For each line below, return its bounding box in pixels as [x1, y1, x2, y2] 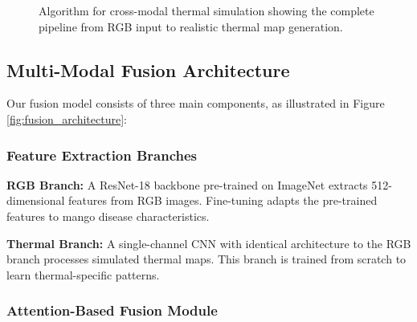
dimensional [6, 192, 65, 209]
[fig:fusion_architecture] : [6, 110, 127, 127]
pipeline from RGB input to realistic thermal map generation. [39, 18, 343, 35]
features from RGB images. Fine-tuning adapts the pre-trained [68, 192, 378, 209]
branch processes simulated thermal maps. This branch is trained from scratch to [6, 251, 407, 267]
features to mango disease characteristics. [6, 207, 210, 224]
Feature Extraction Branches [6, 145, 198, 165]
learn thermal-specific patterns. [6, 266, 160, 283]
